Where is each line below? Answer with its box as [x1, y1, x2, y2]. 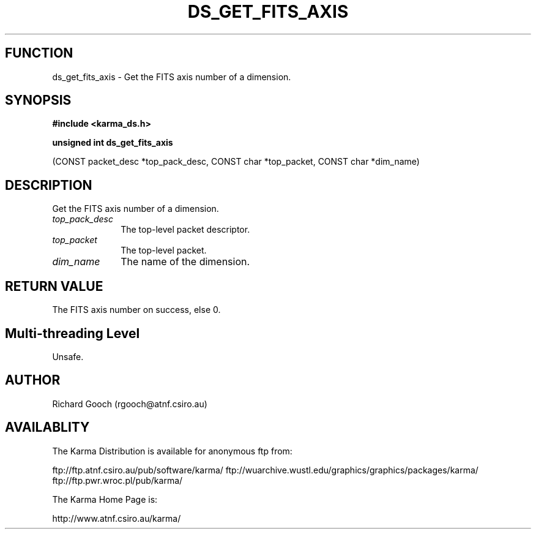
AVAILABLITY [5, 419, 90, 435]
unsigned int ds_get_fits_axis [52, 137, 173, 148]
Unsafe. [52, 351, 84, 362]
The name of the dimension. [121, 255, 250, 268]
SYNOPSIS [5, 92, 72, 108]
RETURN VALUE [5, 278, 103, 294]
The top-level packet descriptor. [121, 224, 250, 235]
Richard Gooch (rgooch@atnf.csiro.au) [52, 398, 207, 409]
